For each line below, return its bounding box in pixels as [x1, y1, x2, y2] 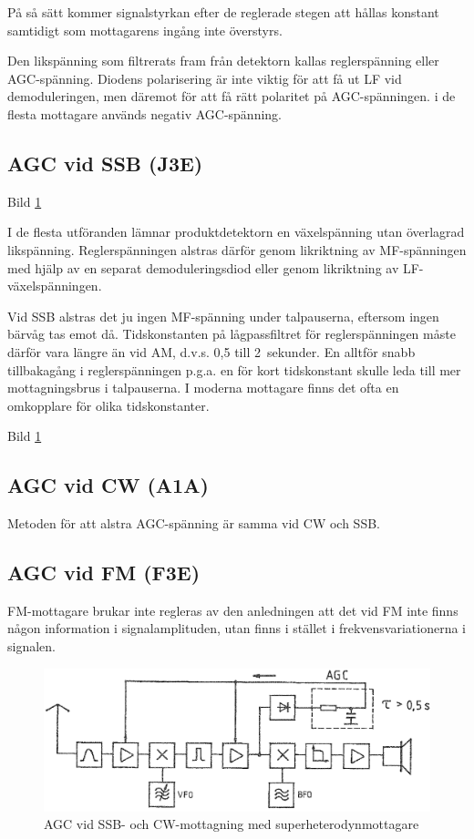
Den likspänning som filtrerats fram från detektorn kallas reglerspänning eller [7, 51, 439, 70]
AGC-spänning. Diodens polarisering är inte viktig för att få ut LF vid [7, 68, 402, 87]
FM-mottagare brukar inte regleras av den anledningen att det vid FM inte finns [7, 600, 459, 619]
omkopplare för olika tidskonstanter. [7, 395, 210, 414]
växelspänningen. [7, 276, 102, 295]
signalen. [7, 637, 56, 656]
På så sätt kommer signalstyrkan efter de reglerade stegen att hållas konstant [7, 3, 439, 21]
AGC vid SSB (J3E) [7, 148, 203, 177]
